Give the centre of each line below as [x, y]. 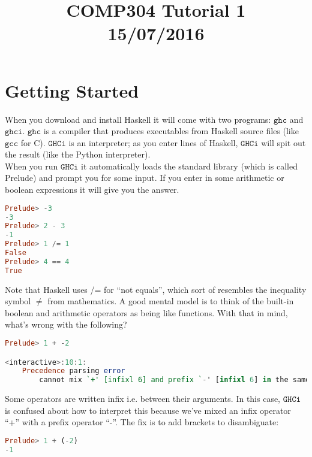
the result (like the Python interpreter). [78, 154]
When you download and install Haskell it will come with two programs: [138, 119]
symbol [18, 301]
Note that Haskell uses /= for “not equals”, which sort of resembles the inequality [156, 289]
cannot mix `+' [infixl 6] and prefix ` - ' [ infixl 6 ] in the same [175, 380]
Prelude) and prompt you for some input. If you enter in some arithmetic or [145, 178]
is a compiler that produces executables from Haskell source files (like [171, 131]
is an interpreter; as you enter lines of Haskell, [153, 142]
